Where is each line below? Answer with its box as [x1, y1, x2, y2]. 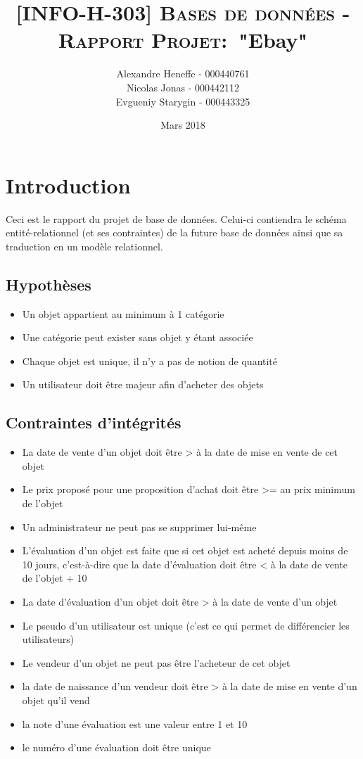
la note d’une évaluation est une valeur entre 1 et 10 [22, 716, 248, 731]
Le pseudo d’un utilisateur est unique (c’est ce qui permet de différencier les [22, 618, 350, 632]
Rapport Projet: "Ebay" [58, 25, 308, 54]
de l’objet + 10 [22, 570, 87, 585]
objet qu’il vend [22, 692, 90, 707]
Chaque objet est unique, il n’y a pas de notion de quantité [22, 353, 278, 368]
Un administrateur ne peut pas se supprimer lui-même [22, 519, 257, 534]
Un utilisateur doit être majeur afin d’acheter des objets [22, 377, 264, 392]
